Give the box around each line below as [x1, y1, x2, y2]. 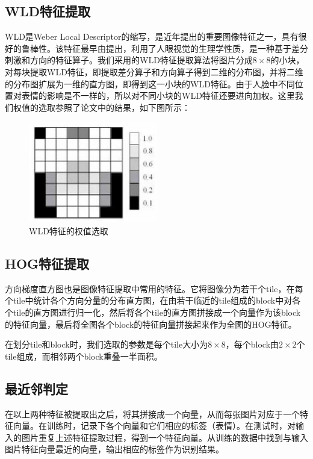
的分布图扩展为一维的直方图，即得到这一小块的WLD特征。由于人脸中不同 [5, 77, 295, 90]
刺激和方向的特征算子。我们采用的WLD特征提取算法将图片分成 [5, 54, 253, 66]
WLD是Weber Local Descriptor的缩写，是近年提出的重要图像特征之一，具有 [5, 30, 299, 43]
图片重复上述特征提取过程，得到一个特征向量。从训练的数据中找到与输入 [21, 431, 308, 443]
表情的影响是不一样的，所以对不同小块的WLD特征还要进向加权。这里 [21, 89, 295, 102]
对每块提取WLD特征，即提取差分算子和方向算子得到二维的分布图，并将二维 [5, 65, 303, 78]
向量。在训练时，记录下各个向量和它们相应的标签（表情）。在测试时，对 [13, 419, 296, 432]
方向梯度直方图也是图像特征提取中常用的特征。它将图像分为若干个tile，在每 [5, 282, 303, 295]
